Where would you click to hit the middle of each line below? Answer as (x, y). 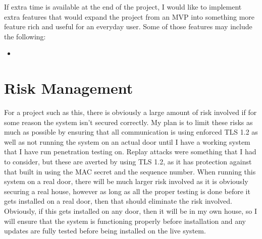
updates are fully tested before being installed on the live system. (105, 231)
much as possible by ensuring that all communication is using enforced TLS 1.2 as (131, 132)
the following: (25, 36)
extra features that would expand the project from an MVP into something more (129, 16)
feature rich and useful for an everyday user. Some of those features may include (128, 26)
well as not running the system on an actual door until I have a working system (127, 141)
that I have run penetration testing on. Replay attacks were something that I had (130, 152)
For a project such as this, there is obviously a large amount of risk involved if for (130, 112)
